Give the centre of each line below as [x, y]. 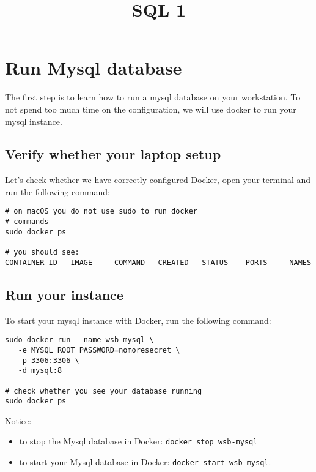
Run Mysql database [94, 68]
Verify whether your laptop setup [113, 154]
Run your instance [64, 294]
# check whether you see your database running [104, 391]
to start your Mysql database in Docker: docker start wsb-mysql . [145, 462]
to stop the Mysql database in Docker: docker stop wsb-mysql [138, 441]
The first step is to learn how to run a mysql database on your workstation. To [153, 97]
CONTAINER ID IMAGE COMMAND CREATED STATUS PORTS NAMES [158, 262]
